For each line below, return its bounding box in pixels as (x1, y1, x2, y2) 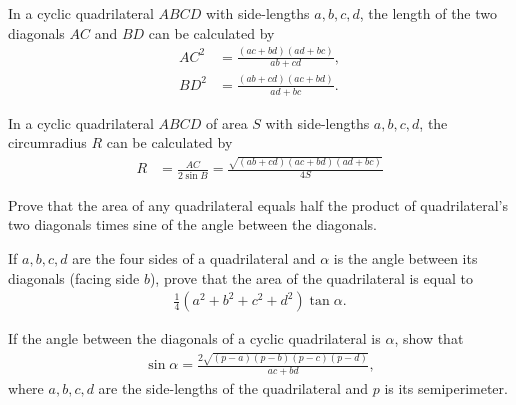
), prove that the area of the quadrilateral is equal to (149, 267, 473, 288)
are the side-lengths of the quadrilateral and (98, 378, 369, 399)
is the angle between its (333, 247, 478, 268)
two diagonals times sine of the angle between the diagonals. (8, 214, 377, 235)
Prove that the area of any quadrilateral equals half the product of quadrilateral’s (8, 194, 509, 215)
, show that (394, 328, 464, 349)
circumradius (8, 132, 87, 153)
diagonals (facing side (8, 267, 140, 288)
